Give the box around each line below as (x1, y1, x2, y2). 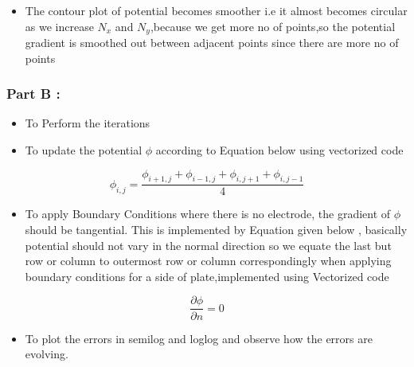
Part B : (6, 84, 61, 103)
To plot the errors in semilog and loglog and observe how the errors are (25, 330, 373, 346)
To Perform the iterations (25, 115, 150, 131)
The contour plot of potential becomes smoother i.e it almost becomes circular (25, 2, 408, 18)
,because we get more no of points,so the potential (150, 18, 396, 34)
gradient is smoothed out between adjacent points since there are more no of (25, 34, 399, 51)
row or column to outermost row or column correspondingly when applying (25, 252, 392, 269)
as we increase (25, 18, 94, 34)
